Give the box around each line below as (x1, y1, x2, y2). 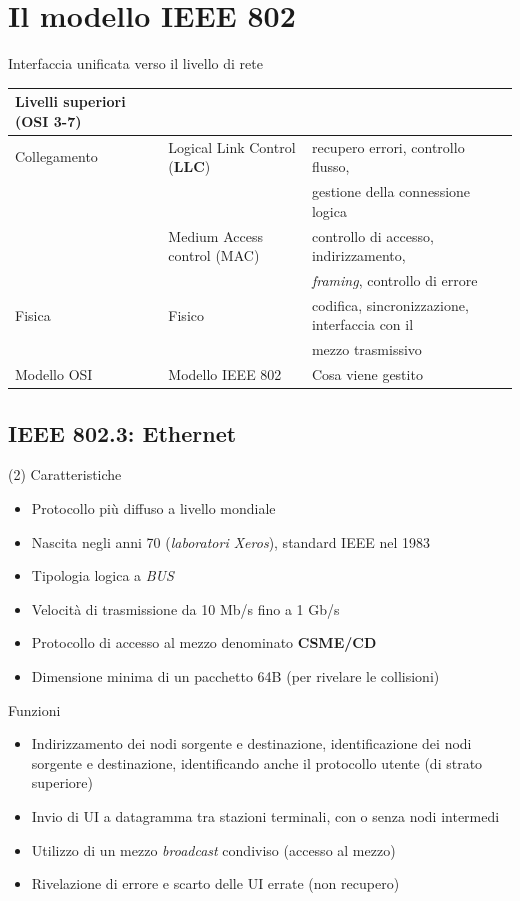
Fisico (168, 304, 204, 325)
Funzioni (8, 699, 61, 720)
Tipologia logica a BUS (31, 565, 174, 586)
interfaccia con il (311, 314, 414, 335)
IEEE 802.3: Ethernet (8, 417, 237, 448)
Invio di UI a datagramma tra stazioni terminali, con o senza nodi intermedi (31, 805, 500, 826)
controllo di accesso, (311, 225, 434, 246)
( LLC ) (168, 156, 211, 177)
